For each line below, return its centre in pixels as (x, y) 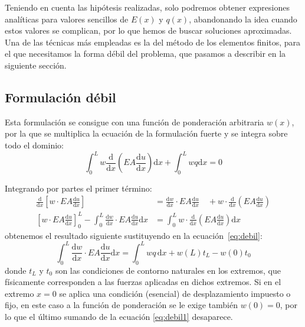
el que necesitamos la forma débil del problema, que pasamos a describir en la (145, 54)
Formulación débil (60, 97)
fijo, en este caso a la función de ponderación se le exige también (121, 305)
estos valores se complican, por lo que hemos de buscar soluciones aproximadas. (148, 30)
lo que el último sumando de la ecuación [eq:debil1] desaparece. (119, 317)
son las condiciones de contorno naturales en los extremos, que (168, 270)
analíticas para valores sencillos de (67, 19)
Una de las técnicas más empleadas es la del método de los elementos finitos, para (153, 42)
